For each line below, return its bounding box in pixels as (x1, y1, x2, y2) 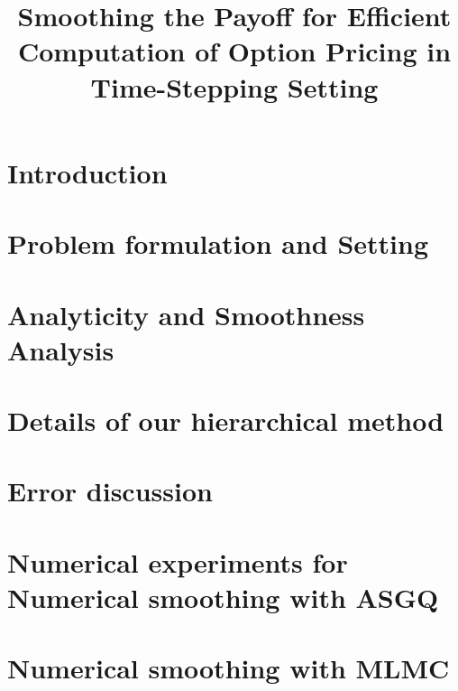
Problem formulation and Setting (7, 225, 429, 262)
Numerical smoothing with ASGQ (7, 579, 439, 615)
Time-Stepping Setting (90, 68, 379, 105)
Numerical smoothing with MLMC (7, 649, 450, 686)
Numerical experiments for (7, 543, 348, 580)
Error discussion (7, 472, 213, 509)
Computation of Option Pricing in (17, 33, 452, 70)
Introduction (7, 154, 168, 191)
